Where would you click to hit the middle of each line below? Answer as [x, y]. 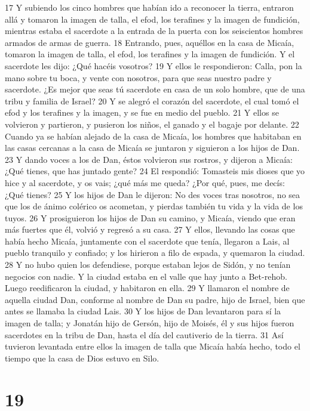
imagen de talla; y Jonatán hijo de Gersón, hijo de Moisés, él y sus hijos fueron [150, 323]
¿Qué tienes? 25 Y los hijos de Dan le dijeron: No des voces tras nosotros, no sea [153, 194]
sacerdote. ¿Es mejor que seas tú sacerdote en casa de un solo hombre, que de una [155, 89]
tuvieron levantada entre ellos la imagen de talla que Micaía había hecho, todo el [153, 346]
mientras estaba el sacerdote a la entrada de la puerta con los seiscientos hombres [154, 31]
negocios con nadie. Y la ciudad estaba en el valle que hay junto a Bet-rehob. [146, 276]
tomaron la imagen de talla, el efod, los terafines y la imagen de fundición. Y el [150, 54]
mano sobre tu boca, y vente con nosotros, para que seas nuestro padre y [138, 77]
